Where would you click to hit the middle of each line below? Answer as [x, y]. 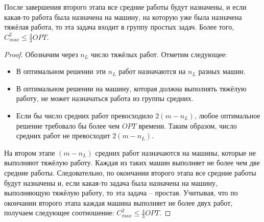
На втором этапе [30, 152]
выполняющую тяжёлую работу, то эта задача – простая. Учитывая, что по [121, 193]
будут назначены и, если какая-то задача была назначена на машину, [111, 182]
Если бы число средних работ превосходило [85, 115]
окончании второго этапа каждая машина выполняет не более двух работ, [118, 202]
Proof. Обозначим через [41, 54]
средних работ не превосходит [63, 135]
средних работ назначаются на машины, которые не [175, 152]
